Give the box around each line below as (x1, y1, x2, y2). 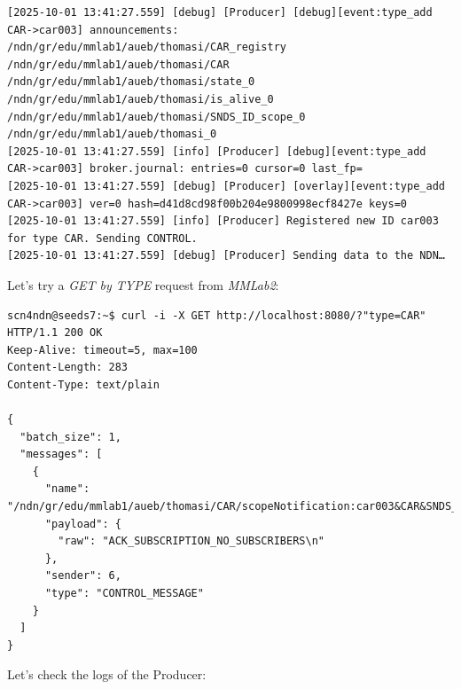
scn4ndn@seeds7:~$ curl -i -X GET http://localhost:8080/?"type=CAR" (7, 309, 426, 322)
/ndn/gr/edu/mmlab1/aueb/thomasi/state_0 (7, 75, 255, 89)
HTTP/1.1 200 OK (7, 326, 103, 340)
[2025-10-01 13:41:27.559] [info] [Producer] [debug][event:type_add (7, 145, 426, 158)
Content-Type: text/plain (7, 378, 160, 391)
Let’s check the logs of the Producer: (7, 665, 207, 684)
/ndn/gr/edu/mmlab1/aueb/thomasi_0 (7, 128, 217, 141)
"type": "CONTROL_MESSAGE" (44, 587, 204, 599)
